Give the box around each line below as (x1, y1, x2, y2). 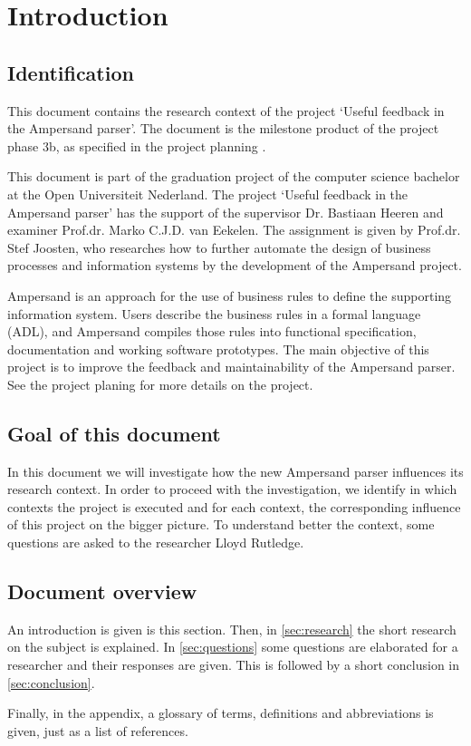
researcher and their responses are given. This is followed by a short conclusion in (7, 655, 460, 674)
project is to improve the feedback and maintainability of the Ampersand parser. (7, 357, 456, 376)
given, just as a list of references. (7, 721, 188, 740)
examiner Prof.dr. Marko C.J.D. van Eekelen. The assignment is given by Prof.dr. (7, 220, 461, 239)
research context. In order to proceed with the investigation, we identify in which (7, 480, 457, 499)
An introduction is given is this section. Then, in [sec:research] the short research (7, 619, 457, 638)
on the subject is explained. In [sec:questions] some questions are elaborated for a (7, 637, 458, 656)
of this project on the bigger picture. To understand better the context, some (7, 515, 435, 534)
